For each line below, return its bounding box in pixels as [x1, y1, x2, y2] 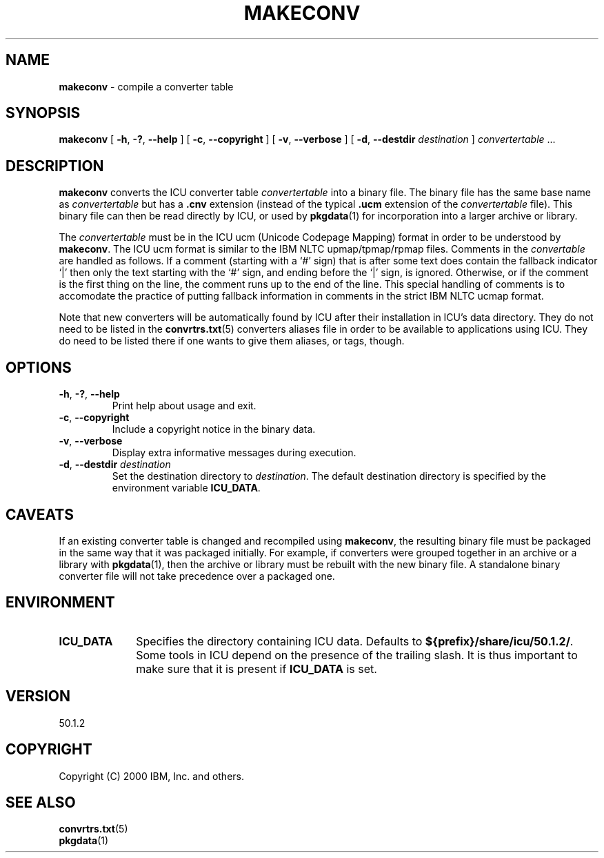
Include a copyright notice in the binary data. [112, 423, 316, 436]
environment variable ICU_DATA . [112, 482, 261, 494]
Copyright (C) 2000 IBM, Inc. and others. [59, 770, 244, 782]
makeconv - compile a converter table [59, 80, 234, 92]
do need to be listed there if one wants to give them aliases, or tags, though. [59, 335, 405, 347]
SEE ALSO [6, 793, 76, 811]
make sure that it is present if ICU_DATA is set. [136, 661, 377, 676]
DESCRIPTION [6, 157, 104, 175]
